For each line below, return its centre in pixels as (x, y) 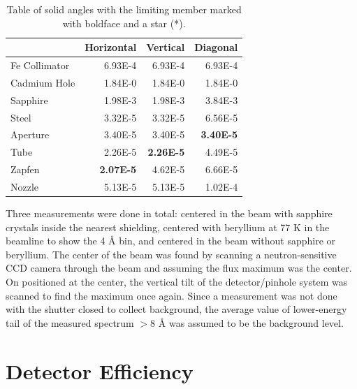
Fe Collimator (40, 65)
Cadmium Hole (43, 82)
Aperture (30, 134)
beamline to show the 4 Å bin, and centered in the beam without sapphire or (171, 241)
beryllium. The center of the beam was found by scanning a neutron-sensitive (171, 254)
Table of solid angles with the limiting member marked (124, 9)
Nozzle (25, 186)
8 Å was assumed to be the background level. (247, 322)
